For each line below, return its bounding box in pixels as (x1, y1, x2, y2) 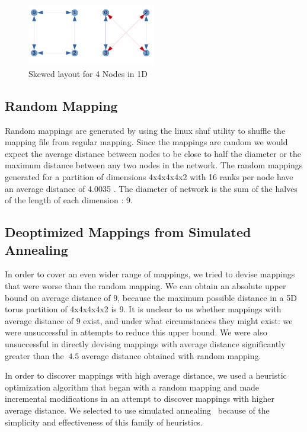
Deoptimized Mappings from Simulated (5, 223, 251, 241)
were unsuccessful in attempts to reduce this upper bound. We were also (5, 326, 267, 338)
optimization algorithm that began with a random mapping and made (5, 380, 260, 393)
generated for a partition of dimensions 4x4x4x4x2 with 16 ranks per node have (5, 171, 293, 183)
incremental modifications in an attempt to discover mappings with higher (5, 392, 274, 405)
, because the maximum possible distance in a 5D (117, 291, 297, 303)
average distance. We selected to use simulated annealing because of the (5, 404, 270, 416)
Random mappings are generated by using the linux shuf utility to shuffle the (5, 124, 286, 136)
